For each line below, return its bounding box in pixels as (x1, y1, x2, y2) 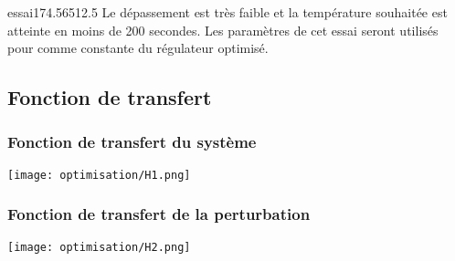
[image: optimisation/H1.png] (7, 168, 191, 182)
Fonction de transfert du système (7, 130, 257, 153)
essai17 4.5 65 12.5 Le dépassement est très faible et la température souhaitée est (7, 3, 448, 21)
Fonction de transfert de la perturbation (7, 203, 311, 225)
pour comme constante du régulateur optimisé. (7, 38, 269, 57)
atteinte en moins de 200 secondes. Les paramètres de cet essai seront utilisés (7, 20, 439, 39)
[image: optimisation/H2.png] (7, 240, 191, 254)
